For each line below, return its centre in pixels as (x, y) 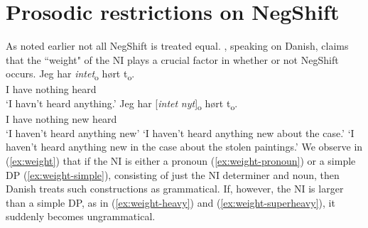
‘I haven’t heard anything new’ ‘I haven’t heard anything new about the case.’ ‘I (180, 132)
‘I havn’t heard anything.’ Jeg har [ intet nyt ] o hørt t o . (122, 104)
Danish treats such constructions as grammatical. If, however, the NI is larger (175, 189)
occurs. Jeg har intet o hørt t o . (70, 75)
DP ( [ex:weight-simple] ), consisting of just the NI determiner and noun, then (173, 174)
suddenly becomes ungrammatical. (81, 216)
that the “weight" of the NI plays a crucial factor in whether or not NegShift (172, 59)
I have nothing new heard (61, 119)
